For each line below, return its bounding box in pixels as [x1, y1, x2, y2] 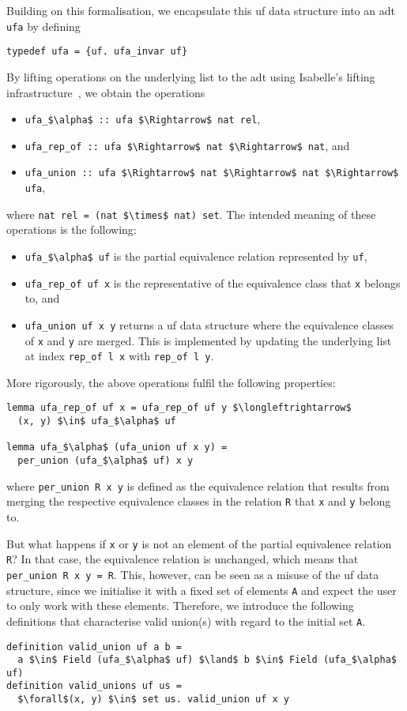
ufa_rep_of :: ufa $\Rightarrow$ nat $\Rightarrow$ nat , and [24, 137, 350, 153]
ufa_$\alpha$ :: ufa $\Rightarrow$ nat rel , [24, 111, 261, 127]
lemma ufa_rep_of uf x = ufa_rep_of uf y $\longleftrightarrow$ [6, 402, 352, 414]
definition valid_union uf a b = [6, 641, 182, 653]
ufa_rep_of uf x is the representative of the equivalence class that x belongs [24, 274, 401, 291]
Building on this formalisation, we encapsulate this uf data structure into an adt [6, 2, 395, 18]
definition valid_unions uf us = [6, 680, 182, 692]
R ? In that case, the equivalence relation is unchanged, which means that [6, 551, 359, 567]
